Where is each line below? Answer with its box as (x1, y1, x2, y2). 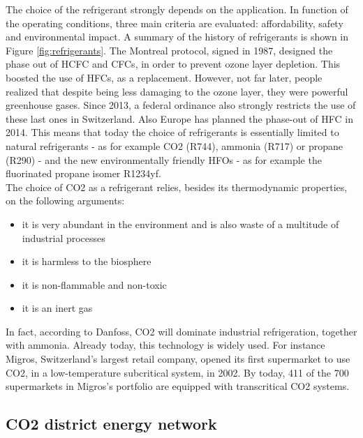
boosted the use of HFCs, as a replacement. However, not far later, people (6, 70, 323, 84)
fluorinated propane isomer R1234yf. (6, 166, 161, 181)
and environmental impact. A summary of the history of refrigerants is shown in (6, 29, 349, 44)
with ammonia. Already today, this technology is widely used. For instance (6, 338, 325, 352)
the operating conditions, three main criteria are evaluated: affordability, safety (6, 15, 343, 30)
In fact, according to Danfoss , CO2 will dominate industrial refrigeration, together (6, 324, 357, 338)
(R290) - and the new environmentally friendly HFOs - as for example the (6, 152, 322, 167)
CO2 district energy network (6, 413, 217, 435)
